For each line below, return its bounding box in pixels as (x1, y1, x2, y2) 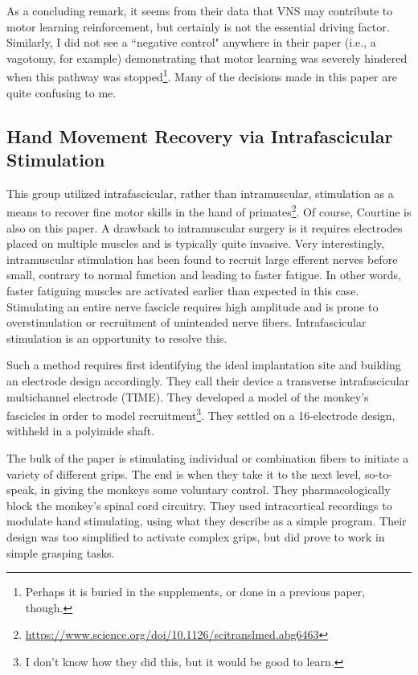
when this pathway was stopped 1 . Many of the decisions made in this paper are (6, 66, 397, 85)
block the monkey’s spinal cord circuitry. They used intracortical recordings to (6, 496, 392, 513)
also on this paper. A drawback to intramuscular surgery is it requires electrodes (6, 219, 403, 236)
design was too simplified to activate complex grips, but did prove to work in (6, 529, 385, 545)
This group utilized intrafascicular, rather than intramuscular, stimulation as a (6, 184, 394, 201)
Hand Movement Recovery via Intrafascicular (6, 123, 393, 148)
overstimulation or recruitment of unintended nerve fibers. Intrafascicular (6, 314, 367, 331)
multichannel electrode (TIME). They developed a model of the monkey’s (6, 388, 369, 405)
